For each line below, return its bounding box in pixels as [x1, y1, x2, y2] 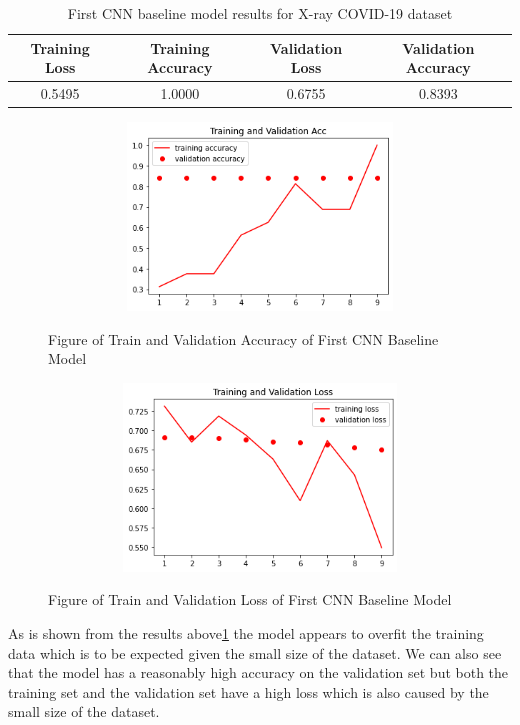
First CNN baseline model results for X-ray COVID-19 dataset [67, 3, 453, 23]
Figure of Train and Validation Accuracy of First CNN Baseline [48, 328, 439, 349]
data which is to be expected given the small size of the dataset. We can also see [8, 642, 502, 663]
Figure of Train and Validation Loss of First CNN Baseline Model [48, 589, 452, 610]
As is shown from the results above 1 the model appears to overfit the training [8, 623, 484, 644]
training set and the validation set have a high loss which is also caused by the [8, 681, 489, 702]
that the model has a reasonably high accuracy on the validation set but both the [8, 662, 509, 683]
